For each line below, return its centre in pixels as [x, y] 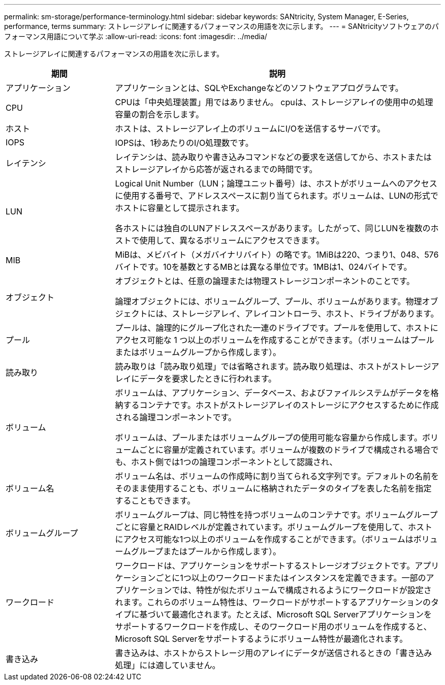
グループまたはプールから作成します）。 [206, 551]
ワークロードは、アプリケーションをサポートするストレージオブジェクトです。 [265, 566]
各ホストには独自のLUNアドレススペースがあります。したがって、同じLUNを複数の [273, 228]
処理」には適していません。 [168, 665]
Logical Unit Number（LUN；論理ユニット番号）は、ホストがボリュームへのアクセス [276, 183]
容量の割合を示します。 [159, 114]
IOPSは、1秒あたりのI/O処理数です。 [184, 143]
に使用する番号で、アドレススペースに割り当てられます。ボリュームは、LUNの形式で [277, 196]
